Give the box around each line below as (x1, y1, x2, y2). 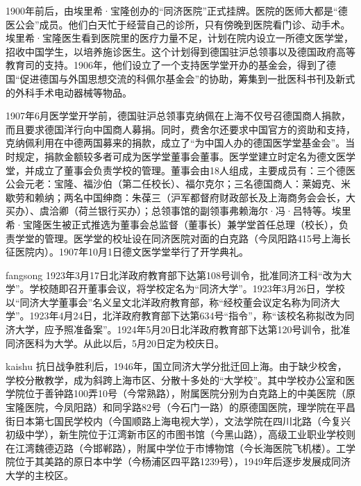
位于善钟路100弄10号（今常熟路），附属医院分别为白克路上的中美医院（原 (24, 386, 355, 401)
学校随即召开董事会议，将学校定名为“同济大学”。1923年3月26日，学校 (29, 281, 345, 296)
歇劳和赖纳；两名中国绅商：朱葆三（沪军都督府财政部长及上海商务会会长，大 (6, 190, 355, 204)
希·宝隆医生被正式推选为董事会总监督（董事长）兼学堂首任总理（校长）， (6, 217, 339, 231)
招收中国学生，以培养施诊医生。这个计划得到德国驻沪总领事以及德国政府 (6, 44, 336, 58)
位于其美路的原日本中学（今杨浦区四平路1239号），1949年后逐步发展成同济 (15, 454, 351, 469)
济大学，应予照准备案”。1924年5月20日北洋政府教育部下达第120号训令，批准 (6, 322, 351, 337)
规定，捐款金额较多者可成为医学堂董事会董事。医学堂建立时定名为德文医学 (15, 149, 355, 163)
